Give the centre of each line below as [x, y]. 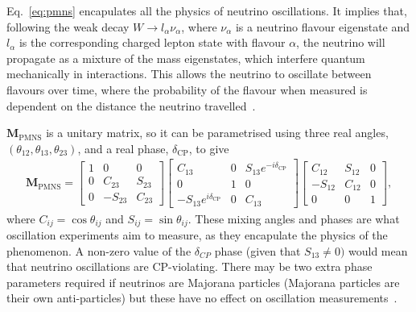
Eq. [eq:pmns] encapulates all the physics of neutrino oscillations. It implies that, [207, 10]
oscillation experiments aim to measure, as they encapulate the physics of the [197, 234]
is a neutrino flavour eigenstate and [323, 26]
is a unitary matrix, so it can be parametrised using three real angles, [217, 133]
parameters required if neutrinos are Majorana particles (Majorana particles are [203, 282]
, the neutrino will [341, 42]
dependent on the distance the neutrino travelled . [131, 105]
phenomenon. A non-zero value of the [99, 250]
